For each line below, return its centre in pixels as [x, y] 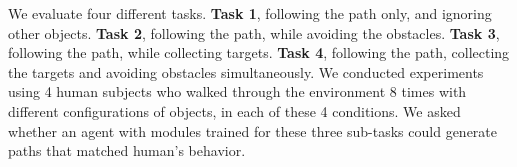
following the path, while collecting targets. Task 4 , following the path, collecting [259, 52]
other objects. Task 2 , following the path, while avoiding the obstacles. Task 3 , [254, 32]
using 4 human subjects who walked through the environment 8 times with [237, 91]
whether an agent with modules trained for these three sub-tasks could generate [253, 130]
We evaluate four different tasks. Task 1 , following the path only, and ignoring [250, 13]
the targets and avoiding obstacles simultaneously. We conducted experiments [246, 71]
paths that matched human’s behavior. [127, 150]
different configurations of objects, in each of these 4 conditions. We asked [234, 110]
